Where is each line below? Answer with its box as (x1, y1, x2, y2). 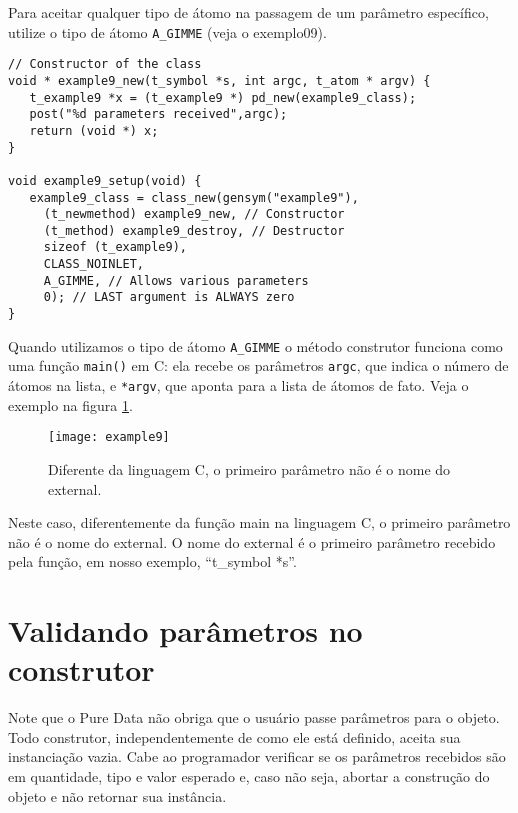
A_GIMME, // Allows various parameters (43, 273, 309, 288)
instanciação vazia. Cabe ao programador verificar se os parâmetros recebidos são (8, 746, 506, 767)
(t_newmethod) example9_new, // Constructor (43, 207, 345, 222)
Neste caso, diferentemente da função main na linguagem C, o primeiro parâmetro (8, 512, 511, 533)
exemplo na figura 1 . (8, 394, 133, 415)
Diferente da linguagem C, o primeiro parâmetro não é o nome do (48, 458, 451, 479)
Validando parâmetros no (8, 610, 363, 651)
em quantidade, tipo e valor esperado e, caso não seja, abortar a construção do (8, 766, 490, 787)
